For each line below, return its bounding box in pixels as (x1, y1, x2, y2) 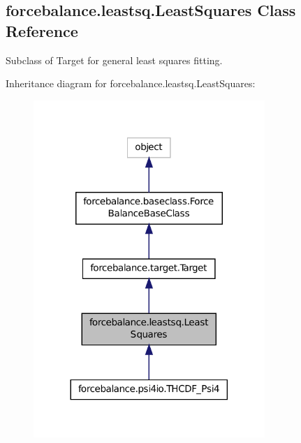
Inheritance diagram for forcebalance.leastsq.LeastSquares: (6, 76, 256, 91)
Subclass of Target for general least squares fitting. (6, 52, 223, 67)
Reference (6, 20, 78, 41)
